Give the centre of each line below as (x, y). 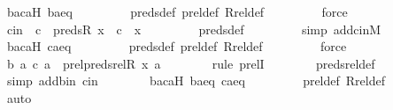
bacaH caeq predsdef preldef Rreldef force (177, 46)
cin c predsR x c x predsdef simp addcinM (194, 29)
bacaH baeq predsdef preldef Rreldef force (177, 11)
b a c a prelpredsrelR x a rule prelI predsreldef (191, 63)
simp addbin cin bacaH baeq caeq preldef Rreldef (196, 81)
